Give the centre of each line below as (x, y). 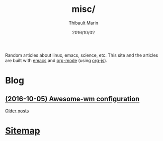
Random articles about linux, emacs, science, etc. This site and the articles (81, 55)
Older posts (17, 111)
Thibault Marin (83, 23)
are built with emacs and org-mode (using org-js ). (56, 60)
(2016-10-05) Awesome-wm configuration (73, 99)
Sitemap (23, 131)
